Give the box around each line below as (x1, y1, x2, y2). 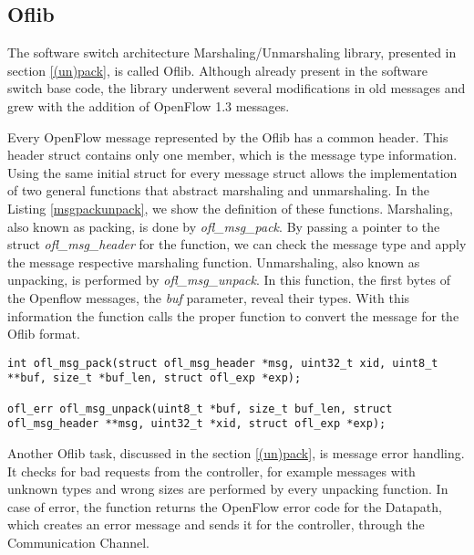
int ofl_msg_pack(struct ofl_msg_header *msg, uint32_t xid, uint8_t (7, 356, 438, 370)
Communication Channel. (7, 532, 149, 551)
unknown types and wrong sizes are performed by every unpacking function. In (7, 479, 448, 498)
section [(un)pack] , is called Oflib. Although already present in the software (7, 60, 428, 79)
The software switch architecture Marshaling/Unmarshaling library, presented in (7, 43, 457, 62)
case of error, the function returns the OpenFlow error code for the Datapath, (7, 497, 442, 516)
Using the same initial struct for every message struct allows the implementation (7, 162, 458, 182)
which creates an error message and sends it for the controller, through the (7, 515, 425, 534)
